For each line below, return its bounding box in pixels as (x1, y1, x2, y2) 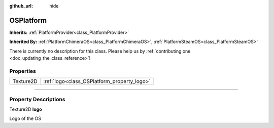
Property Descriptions (9, 96, 65, 103)
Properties (9, 67, 37, 74)
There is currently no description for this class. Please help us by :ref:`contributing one (9, 48, 191, 54)
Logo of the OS (9, 115, 42, 121)
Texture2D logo (9, 106, 43, 112)
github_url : (9, 3, 33, 9)
